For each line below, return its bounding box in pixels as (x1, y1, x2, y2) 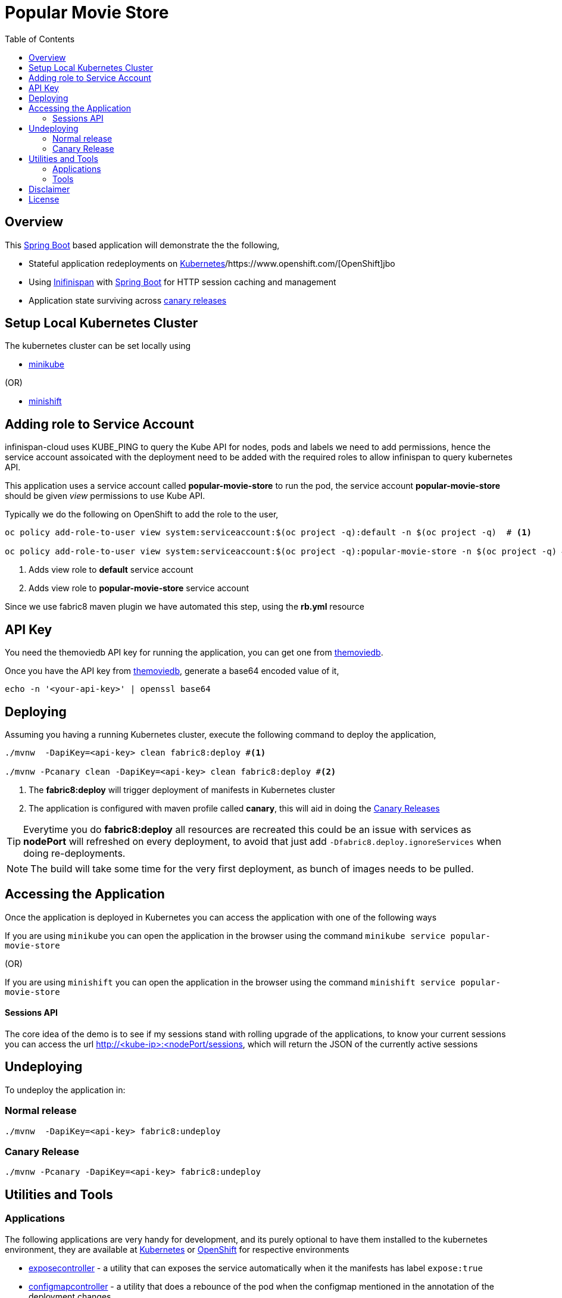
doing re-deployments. (23, 847, 126, 859)
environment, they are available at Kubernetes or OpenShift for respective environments (5, 1244, 349, 1255)
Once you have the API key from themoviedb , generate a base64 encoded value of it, (5, 666, 339, 676)
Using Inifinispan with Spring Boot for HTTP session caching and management (29, 276, 336, 287)
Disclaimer (29, 183, 70, 194)
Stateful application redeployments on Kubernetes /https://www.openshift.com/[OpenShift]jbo (29, 258, 395, 269)
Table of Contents (5, 33, 75, 44)
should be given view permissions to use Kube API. (5, 491, 205, 501)
